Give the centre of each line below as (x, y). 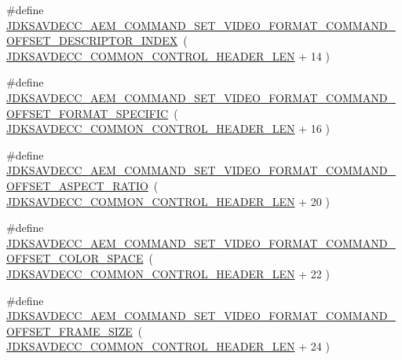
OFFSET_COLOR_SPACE (75, 258)
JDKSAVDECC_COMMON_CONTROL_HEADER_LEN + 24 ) (168, 346)
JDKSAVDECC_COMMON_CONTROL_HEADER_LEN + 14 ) (168, 55)
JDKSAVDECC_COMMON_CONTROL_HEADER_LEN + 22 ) (168, 273)
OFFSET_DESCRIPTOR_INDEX (92, 40)
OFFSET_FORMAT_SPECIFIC (88, 113)
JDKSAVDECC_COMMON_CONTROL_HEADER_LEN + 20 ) (168, 201)
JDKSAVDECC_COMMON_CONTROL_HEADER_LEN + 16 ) (168, 129)
